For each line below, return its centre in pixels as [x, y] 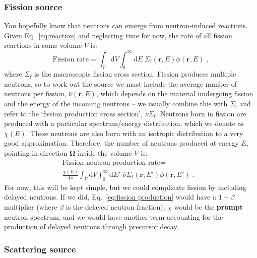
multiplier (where [31, 207]
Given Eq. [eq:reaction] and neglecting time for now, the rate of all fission [118, 35]
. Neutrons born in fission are [201, 113]
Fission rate [71, 59]
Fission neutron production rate [111, 163]
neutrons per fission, [35, 93]
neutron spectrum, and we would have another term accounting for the [114, 216]
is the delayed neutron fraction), [115, 207]
